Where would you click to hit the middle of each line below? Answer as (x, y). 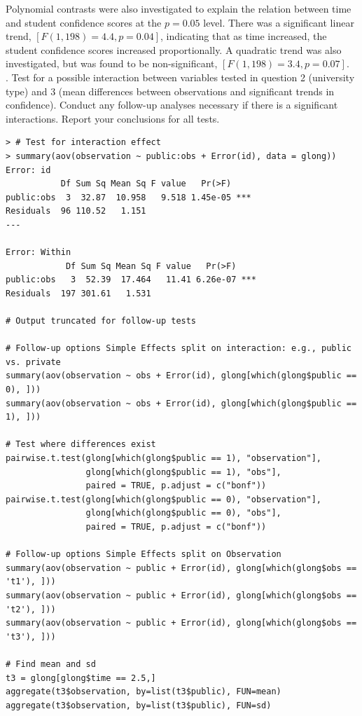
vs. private (33, 362)
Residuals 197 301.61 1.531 (78, 293)
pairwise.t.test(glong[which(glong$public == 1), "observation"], (164, 458)
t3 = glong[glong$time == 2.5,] (81, 678)
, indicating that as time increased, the (244, 36)
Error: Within (39, 253)
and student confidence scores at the (84, 22)
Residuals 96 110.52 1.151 (76, 211)
